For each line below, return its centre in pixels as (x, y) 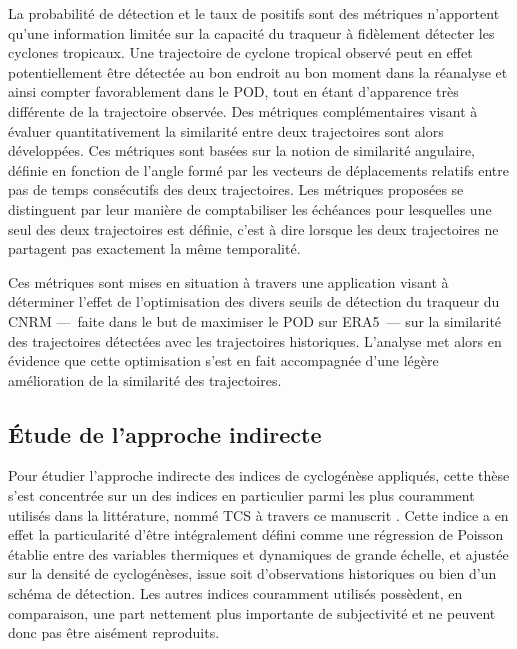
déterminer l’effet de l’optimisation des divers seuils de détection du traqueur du (254, 301)
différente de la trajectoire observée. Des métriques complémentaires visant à (243, 110)
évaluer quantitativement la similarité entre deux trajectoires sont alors (226, 130)
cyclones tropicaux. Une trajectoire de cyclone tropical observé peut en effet (240, 52)
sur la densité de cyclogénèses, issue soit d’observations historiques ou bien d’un (252, 573)
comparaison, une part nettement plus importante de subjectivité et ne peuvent (252, 612)
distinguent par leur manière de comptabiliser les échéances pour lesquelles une (250, 208)
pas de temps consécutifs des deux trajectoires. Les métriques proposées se (236, 189)
